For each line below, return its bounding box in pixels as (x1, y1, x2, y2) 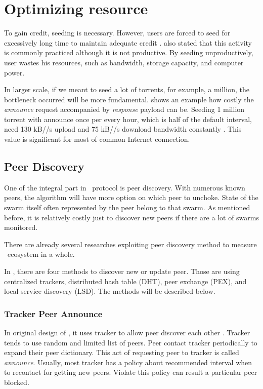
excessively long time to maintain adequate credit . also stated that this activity (4, 37, 252, 48)
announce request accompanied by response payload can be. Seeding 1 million (4, 104, 245, 114)
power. (4, 67, 25, 77)
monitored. (4, 222, 38, 232)
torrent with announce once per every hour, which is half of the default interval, (4, 113, 252, 124)
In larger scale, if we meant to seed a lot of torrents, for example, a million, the (4, 84, 249, 95)
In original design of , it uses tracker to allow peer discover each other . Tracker (4, 327, 250, 338)
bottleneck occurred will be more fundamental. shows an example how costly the (4, 94, 254, 104)
